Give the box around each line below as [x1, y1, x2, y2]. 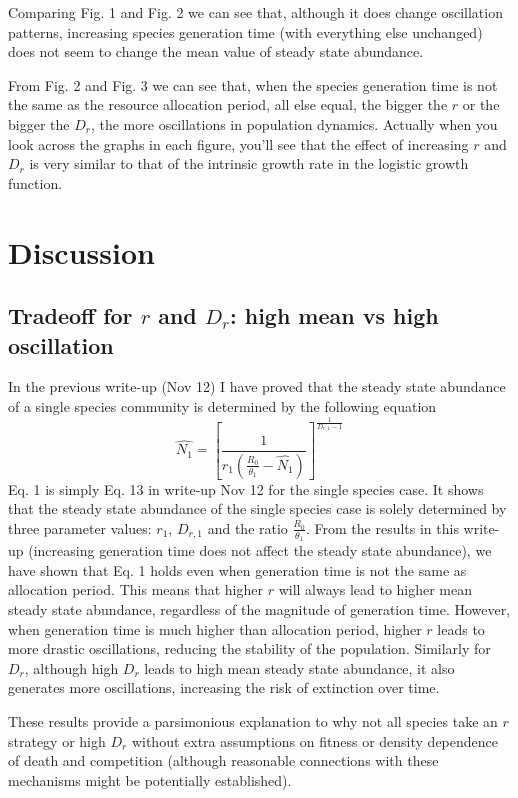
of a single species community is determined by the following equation [8, 395, 437, 416]
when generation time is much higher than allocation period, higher [8, 618, 422, 639]
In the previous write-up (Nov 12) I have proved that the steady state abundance [8, 376, 506, 397]
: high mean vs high [229, 300, 439, 331]
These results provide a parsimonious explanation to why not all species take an [8, 710, 498, 731]
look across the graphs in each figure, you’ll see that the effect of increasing [8, 133, 469, 154]
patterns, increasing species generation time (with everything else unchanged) [8, 21, 483, 42]
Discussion [8, 231, 155, 272]
